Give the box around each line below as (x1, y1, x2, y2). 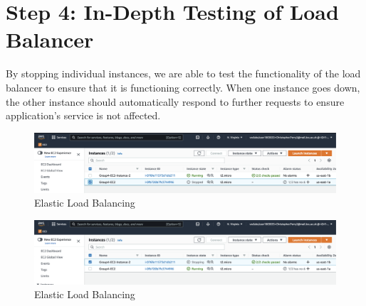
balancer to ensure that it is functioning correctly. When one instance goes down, (6, 80, 360, 94)
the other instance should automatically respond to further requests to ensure (6, 94, 345, 109)
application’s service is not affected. (6, 108, 161, 123)
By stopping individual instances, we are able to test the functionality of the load (6, 66, 361, 81)
